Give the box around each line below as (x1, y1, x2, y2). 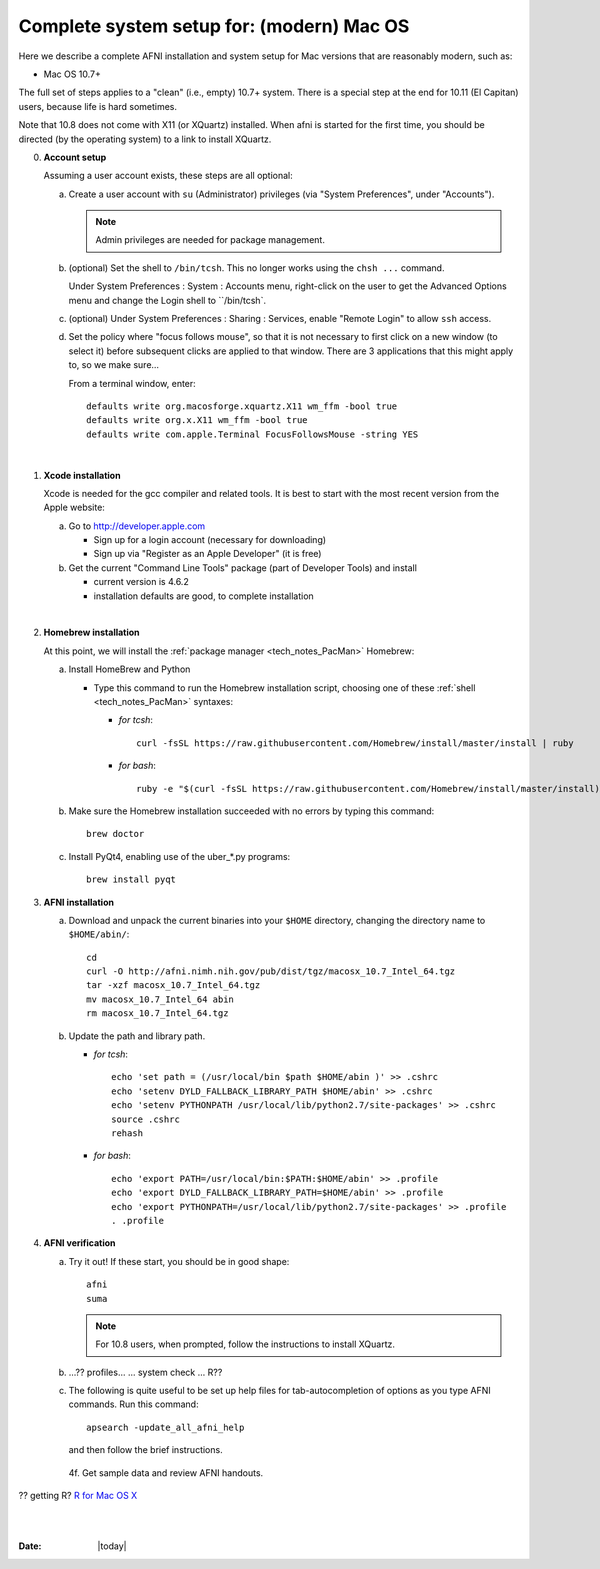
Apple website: (43, 501, 105, 514)
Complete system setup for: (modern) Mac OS (18, 15, 410, 37)
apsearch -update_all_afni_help (86, 1421, 245, 1433)
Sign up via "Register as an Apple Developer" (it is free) (93, 548, 322, 560)
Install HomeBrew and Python (68, 663, 191, 675)
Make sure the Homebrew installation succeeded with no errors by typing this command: (68, 805, 435, 817)
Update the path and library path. (68, 1030, 206, 1042)
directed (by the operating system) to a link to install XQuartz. (18, 133, 272, 145)
